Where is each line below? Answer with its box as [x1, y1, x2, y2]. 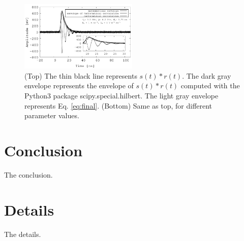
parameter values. [24, 110, 79, 121]
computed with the [180, 80, 240, 91]
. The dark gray [182, 70, 231, 81]
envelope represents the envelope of [24, 80, 134, 91]
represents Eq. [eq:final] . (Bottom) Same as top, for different [24, 100, 212, 111]
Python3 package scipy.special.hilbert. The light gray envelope [24, 90, 219, 100]
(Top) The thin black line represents [24, 70, 137, 81]
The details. [4, 228, 41, 239]
